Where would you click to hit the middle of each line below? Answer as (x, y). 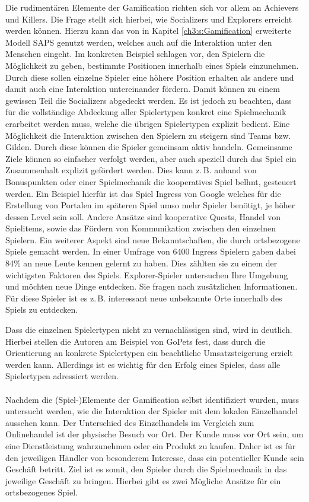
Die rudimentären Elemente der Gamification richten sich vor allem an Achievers (152, 7)
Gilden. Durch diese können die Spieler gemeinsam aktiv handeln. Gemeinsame (149, 147)
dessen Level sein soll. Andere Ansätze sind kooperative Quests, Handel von (143, 216)
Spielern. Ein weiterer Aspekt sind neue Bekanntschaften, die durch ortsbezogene (153, 239)
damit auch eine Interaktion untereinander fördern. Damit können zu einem (143, 89)
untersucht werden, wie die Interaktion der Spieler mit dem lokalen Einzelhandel (152, 411)
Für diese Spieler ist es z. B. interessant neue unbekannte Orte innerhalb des (144, 298)
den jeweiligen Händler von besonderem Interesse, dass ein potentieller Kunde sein (155, 457)
